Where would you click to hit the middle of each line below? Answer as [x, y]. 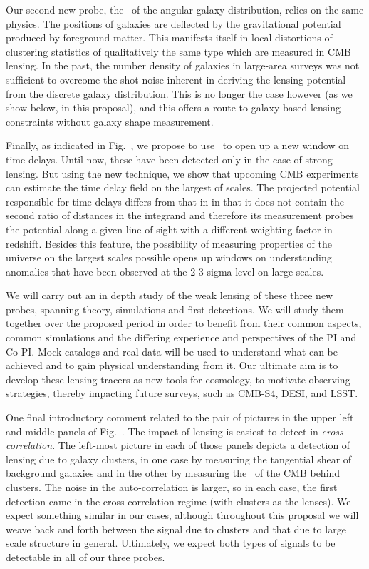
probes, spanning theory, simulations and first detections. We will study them [175, 309]
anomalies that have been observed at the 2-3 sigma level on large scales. [165, 271]
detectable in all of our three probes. [85, 557]
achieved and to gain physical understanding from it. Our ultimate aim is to [172, 365]
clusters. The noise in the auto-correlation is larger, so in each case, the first [172, 487]
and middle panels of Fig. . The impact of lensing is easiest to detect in [162, 431]
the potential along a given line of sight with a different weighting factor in [169, 229]
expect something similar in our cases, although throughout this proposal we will [182, 515]
